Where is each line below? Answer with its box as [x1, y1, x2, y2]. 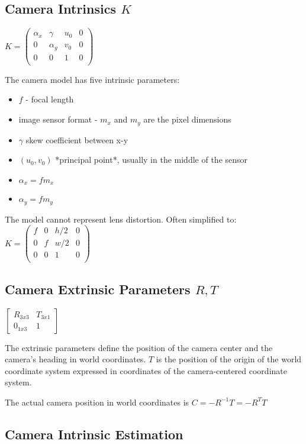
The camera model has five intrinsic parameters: [5, 73, 180, 85]
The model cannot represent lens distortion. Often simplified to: [5, 213, 237, 225]
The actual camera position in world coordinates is [5, 395, 189, 408]
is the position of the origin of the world [156, 353, 302, 365]
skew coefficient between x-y [25, 133, 128, 146]
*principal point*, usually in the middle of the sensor [55, 153, 248, 166]
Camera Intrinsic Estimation [5, 424, 183, 443]
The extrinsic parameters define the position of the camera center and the [5, 341, 273, 353]
